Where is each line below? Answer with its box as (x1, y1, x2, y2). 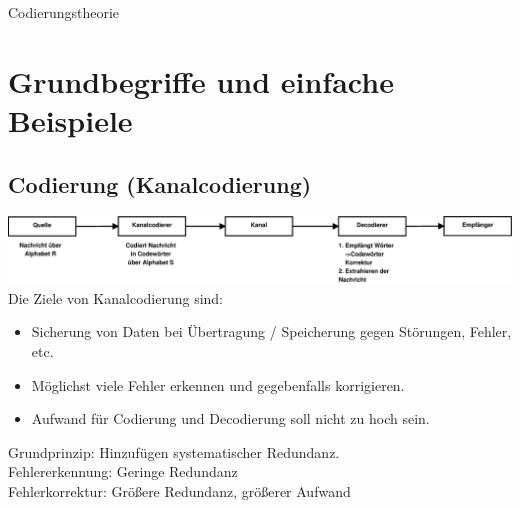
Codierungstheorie (8, 2, 120, 22)
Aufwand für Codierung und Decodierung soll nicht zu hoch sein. (31, 408, 430, 429)
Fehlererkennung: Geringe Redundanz (8, 461, 238, 482)
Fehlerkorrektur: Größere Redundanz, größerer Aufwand (8, 481, 351, 502)
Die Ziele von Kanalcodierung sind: (8, 287, 223, 308)
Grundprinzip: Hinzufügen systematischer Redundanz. (8, 441, 340, 462)
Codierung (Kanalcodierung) (8, 168, 312, 199)
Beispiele (8, 99, 133, 140)
